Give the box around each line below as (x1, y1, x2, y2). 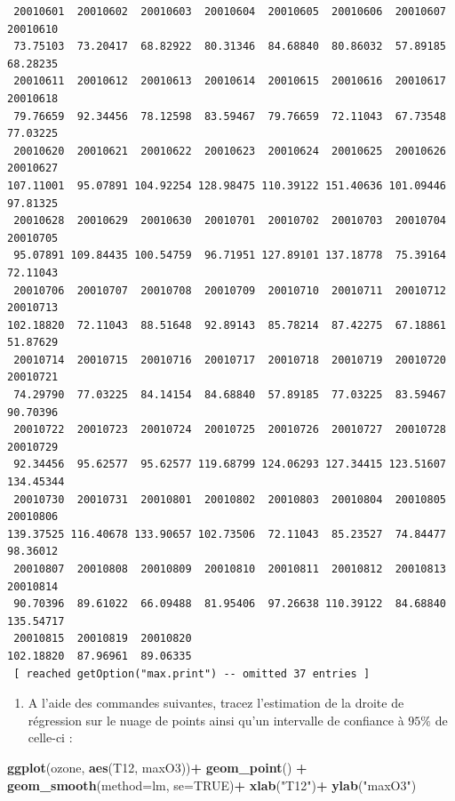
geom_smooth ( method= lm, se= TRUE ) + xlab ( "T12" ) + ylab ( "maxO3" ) (7, 775, 417, 794)
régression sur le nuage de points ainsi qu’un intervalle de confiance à (28, 710, 404, 729)
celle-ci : (28, 728, 73, 747)
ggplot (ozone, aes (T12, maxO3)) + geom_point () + (7, 757, 307, 776)
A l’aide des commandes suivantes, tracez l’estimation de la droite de (28, 693, 404, 712)
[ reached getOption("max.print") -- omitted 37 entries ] (13, 667, 371, 680)
